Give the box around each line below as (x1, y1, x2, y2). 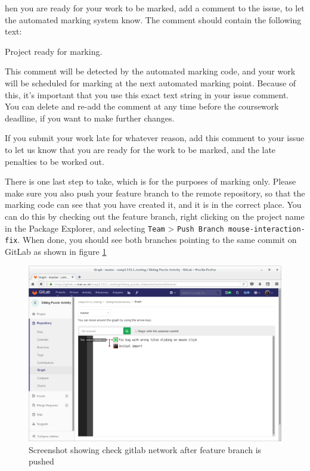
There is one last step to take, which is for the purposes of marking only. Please (5, 175, 296, 188)
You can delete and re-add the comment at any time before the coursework (5, 100, 279, 113)
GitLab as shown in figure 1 (5, 245, 107, 257)
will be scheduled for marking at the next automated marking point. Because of (5, 76, 296, 89)
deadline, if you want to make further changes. (5, 111, 175, 124)
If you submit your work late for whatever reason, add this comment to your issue (5, 132, 305, 144)
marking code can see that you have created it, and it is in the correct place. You (5, 198, 302, 211)
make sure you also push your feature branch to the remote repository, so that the (5, 186, 305, 199)
